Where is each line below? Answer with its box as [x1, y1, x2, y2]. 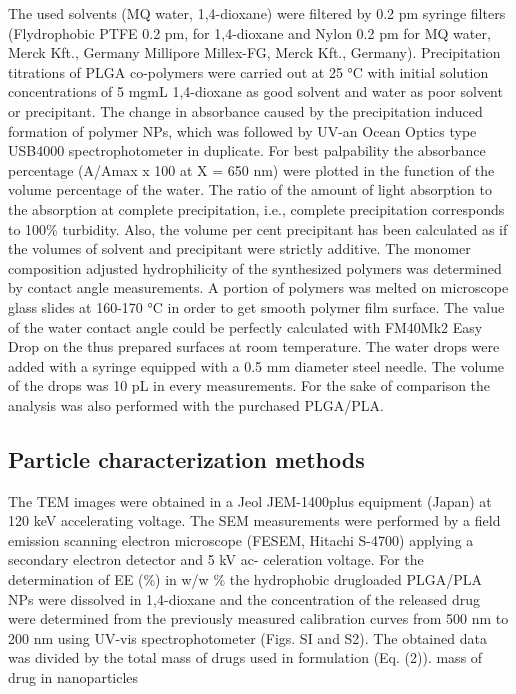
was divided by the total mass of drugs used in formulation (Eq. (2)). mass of [8, 647, 483, 668]
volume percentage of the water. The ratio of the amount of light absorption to [8, 179, 493, 200]
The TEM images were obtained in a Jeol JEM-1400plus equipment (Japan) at [8, 490, 492, 511]
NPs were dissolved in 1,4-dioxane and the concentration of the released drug [8, 588, 480, 609]
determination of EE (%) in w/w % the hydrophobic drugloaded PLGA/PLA [8, 569, 482, 590]
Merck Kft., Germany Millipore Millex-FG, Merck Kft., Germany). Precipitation [8, 42, 501, 63]
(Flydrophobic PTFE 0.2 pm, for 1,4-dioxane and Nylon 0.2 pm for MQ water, [8, 22, 491, 43]
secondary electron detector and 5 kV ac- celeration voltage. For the [8, 549, 424, 570]
